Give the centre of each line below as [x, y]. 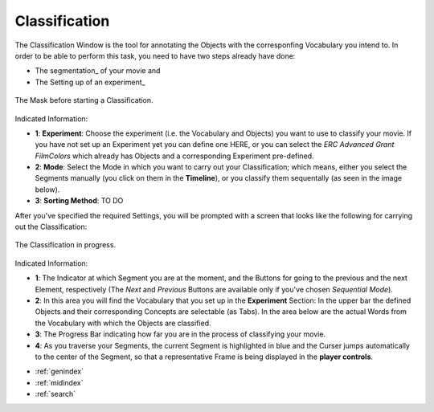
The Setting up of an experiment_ [90, 82]
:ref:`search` [55, 394]
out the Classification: [51, 227]
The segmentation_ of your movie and [98, 71]
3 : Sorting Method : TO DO [79, 201]
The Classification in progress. [66, 245]
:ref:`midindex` [59, 382]
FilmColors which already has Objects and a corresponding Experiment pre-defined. [174, 156]
